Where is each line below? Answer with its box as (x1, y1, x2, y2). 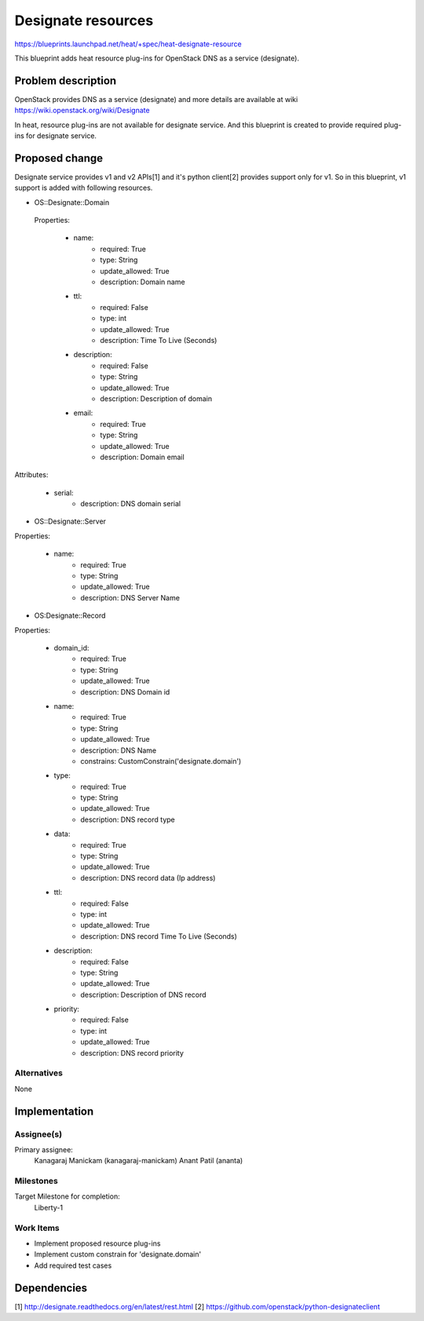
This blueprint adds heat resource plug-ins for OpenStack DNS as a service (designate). (14, 53, 300, 63)
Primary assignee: (14, 1144, 74, 1154)
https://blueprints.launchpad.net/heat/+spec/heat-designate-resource (14, 39, 243, 49)
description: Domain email (100, 452, 185, 462)
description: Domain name (100, 277, 185, 286)
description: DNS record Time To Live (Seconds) (80, 931, 237, 941)
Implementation (14, 1104, 94, 1118)
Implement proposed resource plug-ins (34, 1239, 161, 1248)
